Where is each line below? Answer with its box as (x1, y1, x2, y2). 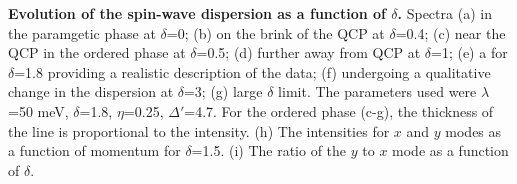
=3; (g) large (183, 81, 263, 102)
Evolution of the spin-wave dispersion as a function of (8, 3, 386, 23)
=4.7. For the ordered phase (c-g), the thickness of (184, 100, 494, 121)
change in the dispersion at (8, 81, 174, 102)
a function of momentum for (8, 140, 181, 161)
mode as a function (392, 140, 509, 161)
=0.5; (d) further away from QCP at (196, 42, 421, 63)
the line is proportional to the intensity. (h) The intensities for (8, 120, 390, 141)
